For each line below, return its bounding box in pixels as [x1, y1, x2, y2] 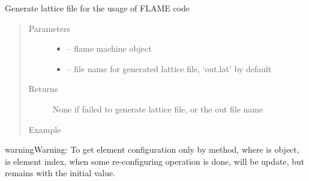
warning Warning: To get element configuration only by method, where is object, [5, 143, 299, 156]
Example [28, 123, 61, 135]
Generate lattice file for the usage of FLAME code [5, 2, 190, 14]
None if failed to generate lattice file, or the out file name [52, 102, 263, 115]
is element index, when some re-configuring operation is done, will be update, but [5, 155, 305, 167]
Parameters [28, 22, 70, 34]
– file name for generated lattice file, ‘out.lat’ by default [67, 62, 272, 75]
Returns [28, 82, 58, 95]
